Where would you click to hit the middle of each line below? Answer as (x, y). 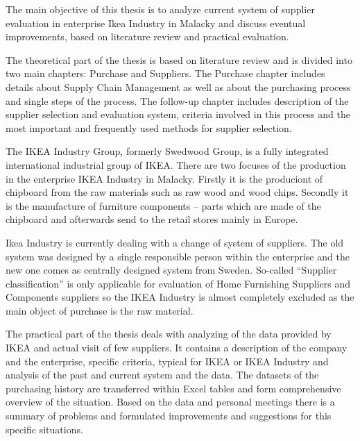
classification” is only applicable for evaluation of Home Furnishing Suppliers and (178, 283)
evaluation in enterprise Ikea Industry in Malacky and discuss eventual (156, 23)
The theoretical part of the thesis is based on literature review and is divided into (179, 59)
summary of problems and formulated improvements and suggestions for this (169, 416)
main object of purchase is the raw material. (100, 310)
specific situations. (44, 429)
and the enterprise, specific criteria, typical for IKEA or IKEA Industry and (167, 361)
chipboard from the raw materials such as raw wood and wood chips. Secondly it (177, 192)
